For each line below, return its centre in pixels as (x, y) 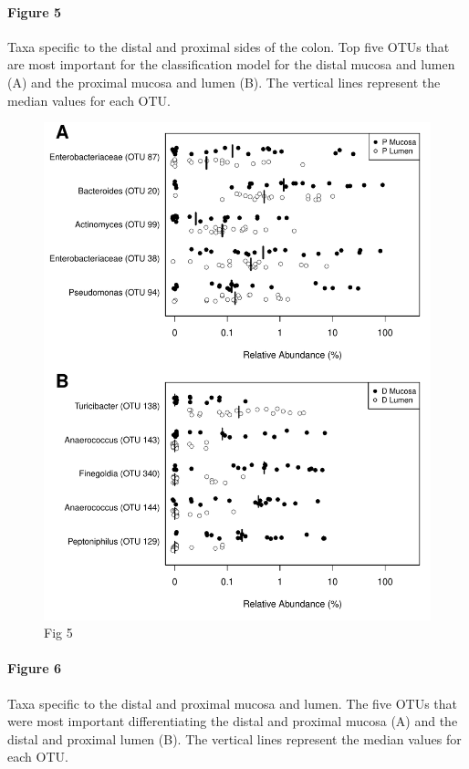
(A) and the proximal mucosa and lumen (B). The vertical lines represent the (224, 82)
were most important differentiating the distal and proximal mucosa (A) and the (233, 721)
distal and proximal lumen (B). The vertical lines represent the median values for (234, 738)
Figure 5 (35, 11)
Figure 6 (35, 668)
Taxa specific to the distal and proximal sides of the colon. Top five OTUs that (229, 46)
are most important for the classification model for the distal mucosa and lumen (231, 64)
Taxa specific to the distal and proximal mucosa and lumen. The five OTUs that (233, 703)
